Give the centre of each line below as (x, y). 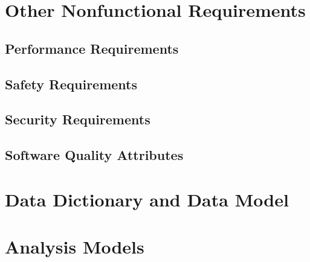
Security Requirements (78, 119)
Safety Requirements (71, 84)
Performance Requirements (92, 48)
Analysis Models (75, 247)
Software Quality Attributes (94, 155)
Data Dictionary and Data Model (147, 199)
